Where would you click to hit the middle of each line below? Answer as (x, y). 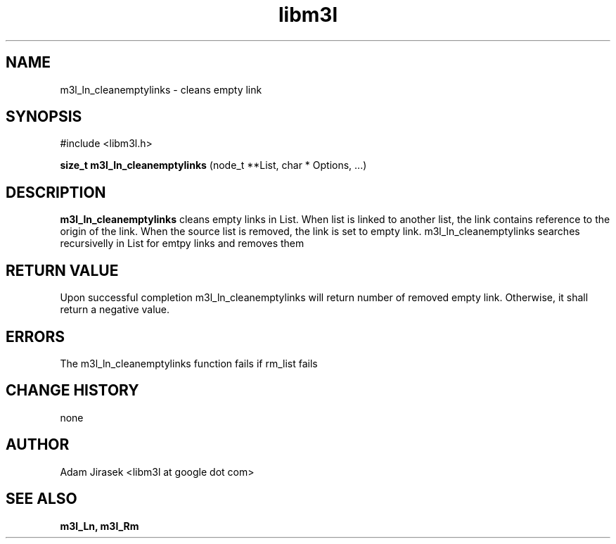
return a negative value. (115, 310)
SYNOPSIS (44, 117)
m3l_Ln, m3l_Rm (100, 526)
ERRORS (36, 336)
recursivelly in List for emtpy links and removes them (182, 243)
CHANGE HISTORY (72, 391)
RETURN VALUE (62, 270)
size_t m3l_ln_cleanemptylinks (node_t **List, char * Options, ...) (213, 165)
